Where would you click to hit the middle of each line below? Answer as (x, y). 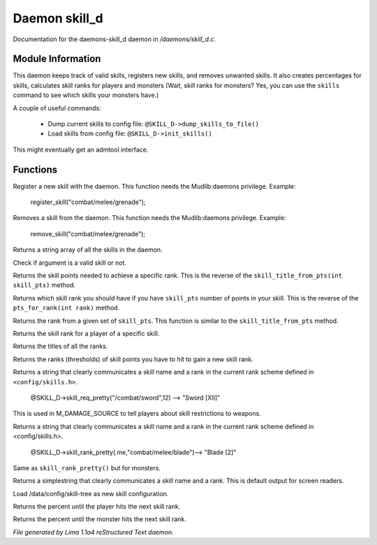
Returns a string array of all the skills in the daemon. (88, 250)
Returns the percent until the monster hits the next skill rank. (99, 519)
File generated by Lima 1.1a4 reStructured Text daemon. (93, 532)
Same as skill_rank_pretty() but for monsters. (87, 467)
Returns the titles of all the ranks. (60, 347)
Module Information (57, 59)
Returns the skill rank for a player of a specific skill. (86, 333)
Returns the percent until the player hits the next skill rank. (97, 507)
